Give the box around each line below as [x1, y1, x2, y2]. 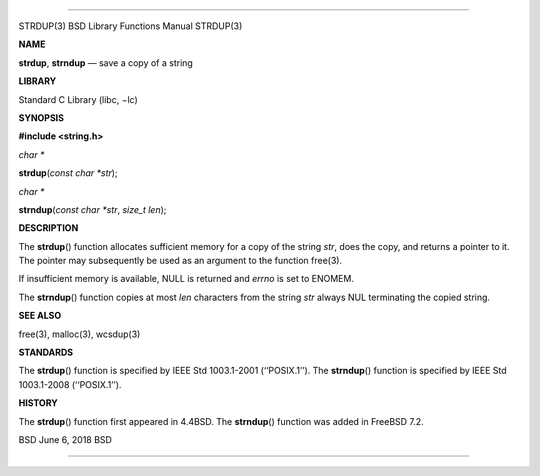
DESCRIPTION [18, 222, 79, 234]
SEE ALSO [18, 310, 62, 322]
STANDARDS [18, 346, 74, 359]
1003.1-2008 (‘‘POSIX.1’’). [18, 378, 122, 390]
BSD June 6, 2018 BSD [18, 433, 112, 445]
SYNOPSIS [18, 111, 65, 124]
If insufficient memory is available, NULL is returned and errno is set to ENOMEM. [18, 273, 355, 285]
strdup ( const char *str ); [18, 167, 119, 179]
